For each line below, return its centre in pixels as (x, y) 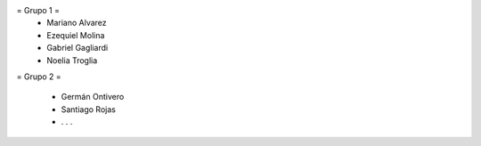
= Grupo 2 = (39, 77)
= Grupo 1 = (38, 10)
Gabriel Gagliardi (77, 48)
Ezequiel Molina (76, 35)
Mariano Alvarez (77, 23)
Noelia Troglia (72, 60)
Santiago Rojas (88, 109)
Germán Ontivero (93, 97)
